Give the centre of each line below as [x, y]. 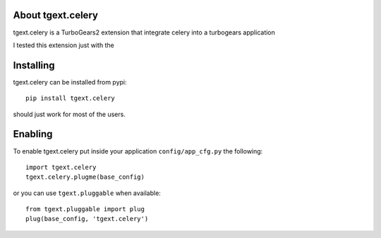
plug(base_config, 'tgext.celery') [87, 219]
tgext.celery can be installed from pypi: [70, 82]
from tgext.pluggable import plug [85, 209]
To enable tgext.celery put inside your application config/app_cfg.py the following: [138, 151]
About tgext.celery [56, 15]
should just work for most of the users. [69, 114]
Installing [34, 65]
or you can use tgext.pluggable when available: [87, 193]
